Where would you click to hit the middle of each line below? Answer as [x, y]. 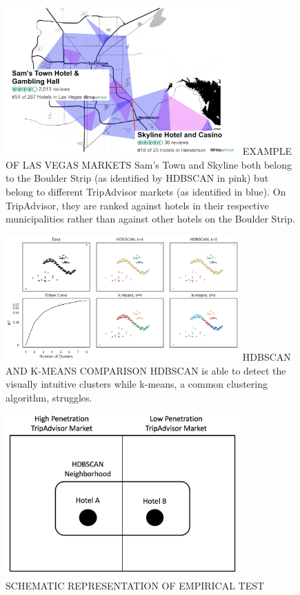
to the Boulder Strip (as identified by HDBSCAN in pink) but [137, 178]
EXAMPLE [267, 151]
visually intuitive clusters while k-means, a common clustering [137, 384]
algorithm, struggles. [49, 397]
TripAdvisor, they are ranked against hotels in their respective [137, 205]
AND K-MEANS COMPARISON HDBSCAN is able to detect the [146, 370]
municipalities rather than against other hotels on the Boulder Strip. [150, 219]
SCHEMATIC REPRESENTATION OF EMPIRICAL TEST [135, 585]
